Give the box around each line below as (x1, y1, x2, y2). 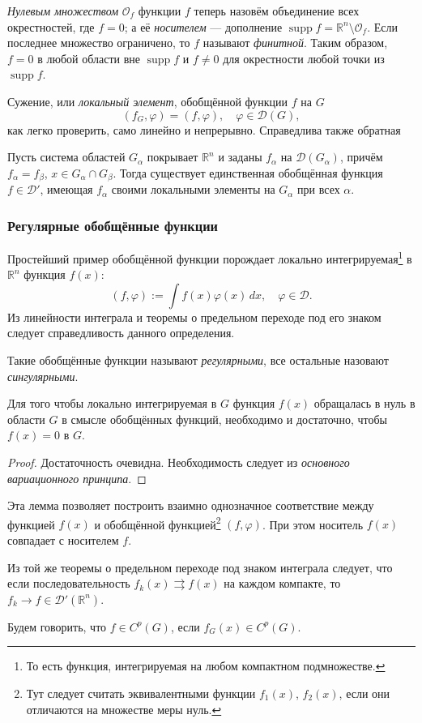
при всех (297, 181, 340, 198)
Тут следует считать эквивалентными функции (26, 685, 256, 702)
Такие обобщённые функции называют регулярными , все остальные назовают (7, 352, 389, 369)
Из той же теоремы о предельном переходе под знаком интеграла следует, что (7, 558, 393, 575)
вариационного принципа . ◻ (7, 469, 147, 486)
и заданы (218, 148, 262, 165)
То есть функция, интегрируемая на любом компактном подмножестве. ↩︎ (26, 657, 386, 674)
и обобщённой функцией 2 (94, 513, 221, 533)
